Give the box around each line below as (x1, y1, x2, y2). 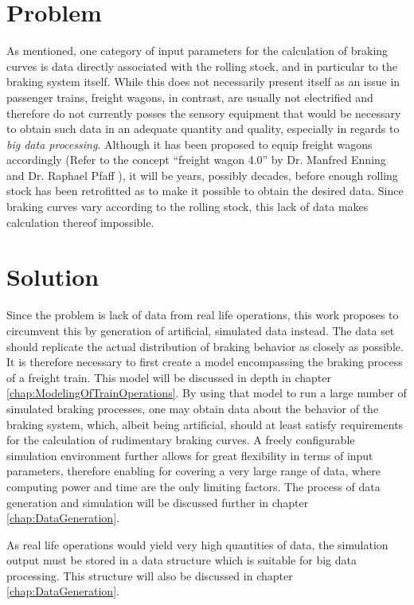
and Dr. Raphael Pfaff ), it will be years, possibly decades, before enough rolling (6, 166, 398, 183)
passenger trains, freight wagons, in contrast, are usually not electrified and (6, 88, 373, 105)
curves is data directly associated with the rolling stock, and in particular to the (6, 57, 397, 74)
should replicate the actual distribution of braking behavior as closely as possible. (6, 338, 404, 354)
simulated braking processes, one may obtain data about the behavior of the (6, 400, 379, 416)
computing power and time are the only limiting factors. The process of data (6, 478, 381, 494)
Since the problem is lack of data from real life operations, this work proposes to (6, 306, 399, 323)
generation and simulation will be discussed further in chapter (6, 494, 309, 510)
